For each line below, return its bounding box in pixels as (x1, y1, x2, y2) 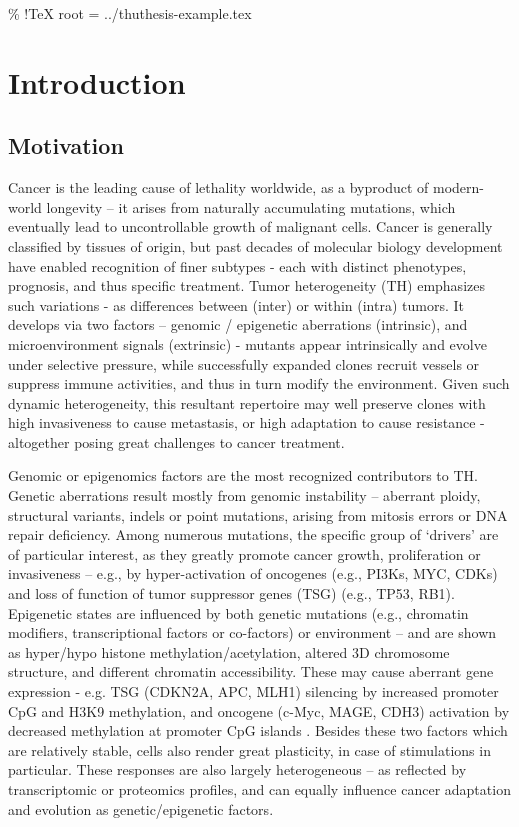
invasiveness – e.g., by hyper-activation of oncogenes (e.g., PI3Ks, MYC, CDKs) (8, 563, 498, 584)
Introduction (8, 61, 186, 102)
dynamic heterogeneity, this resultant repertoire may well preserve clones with (8, 392, 486, 413)
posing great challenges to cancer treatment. (74, 431, 345, 452)
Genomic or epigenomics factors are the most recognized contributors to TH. (8, 465, 478, 486)
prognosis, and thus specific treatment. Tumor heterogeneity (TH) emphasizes (8, 275, 485, 296)
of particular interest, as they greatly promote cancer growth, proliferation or (8, 543, 481, 564)
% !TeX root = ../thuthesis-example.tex (8, 3, 252, 23)
